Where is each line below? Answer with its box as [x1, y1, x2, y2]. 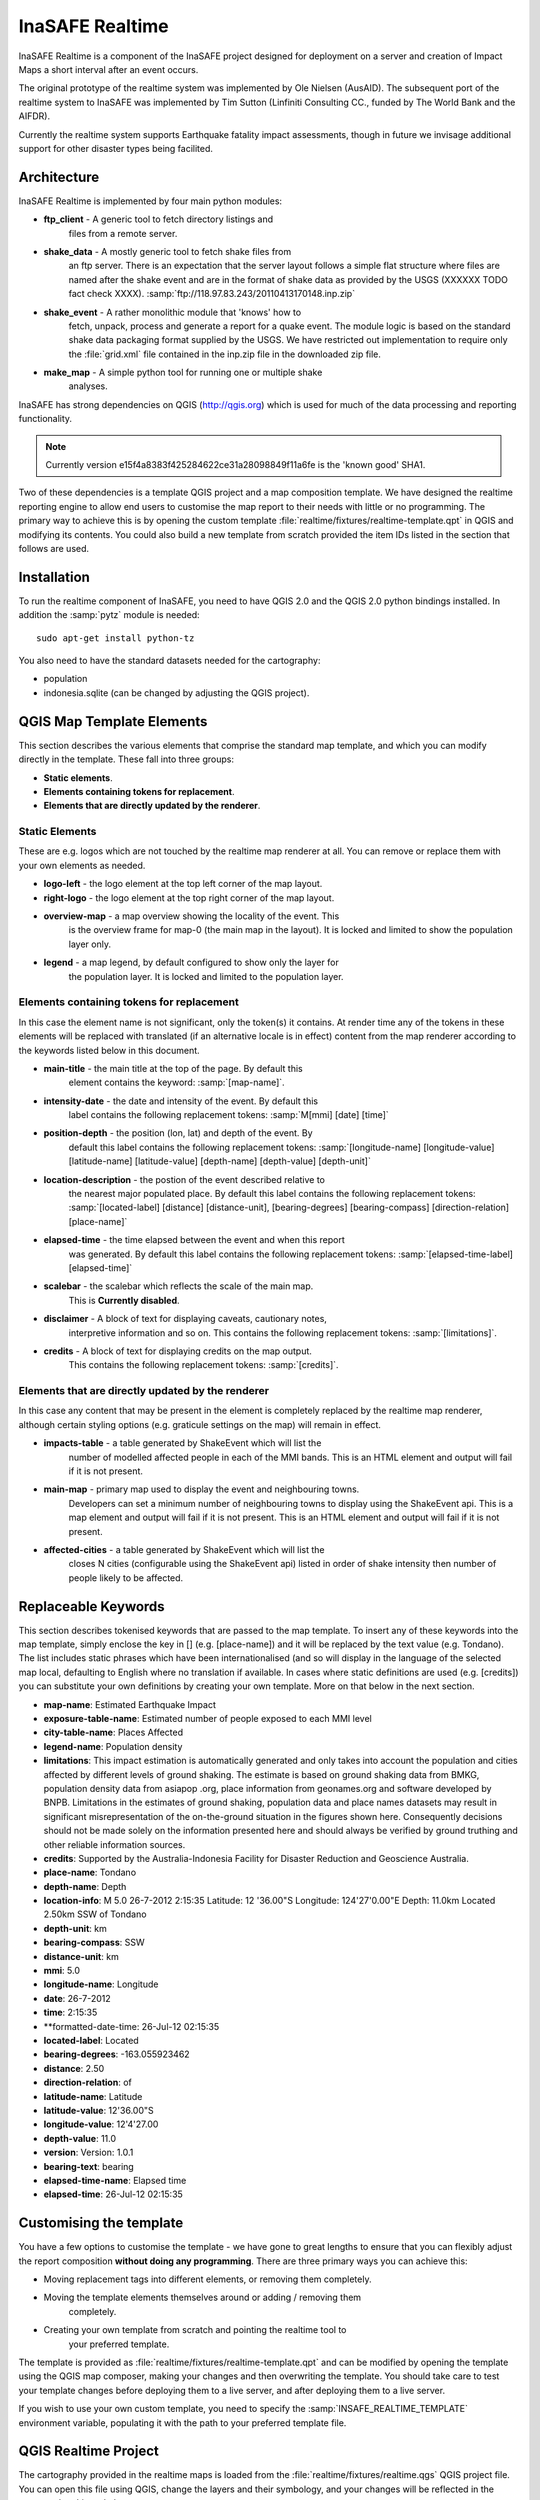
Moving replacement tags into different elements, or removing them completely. [43, 2273, 372, 2285]
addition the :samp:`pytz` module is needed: [18, 609, 200, 621]
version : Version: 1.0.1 [43, 2146, 134, 2159]
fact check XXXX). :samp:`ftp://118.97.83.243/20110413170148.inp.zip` [68, 288, 355, 300]
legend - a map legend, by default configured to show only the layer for [43, 956, 339, 969]
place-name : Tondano [43, 1866, 137, 1879]
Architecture [18, 168, 100, 185]
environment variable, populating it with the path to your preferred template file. [18, 2416, 347, 2429]
